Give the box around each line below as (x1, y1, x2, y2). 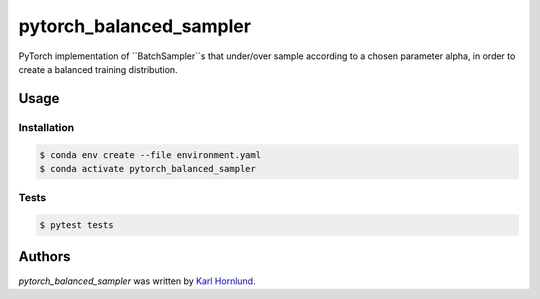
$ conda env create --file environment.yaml (39, 149, 262, 160)
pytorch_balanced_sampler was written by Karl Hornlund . (18, 275, 256, 287)
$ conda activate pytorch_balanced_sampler (39, 163, 257, 174)
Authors (18, 248, 71, 265)
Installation (18, 120, 75, 134)
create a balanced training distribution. (18, 63, 179, 75)
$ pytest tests (39, 220, 114, 231)
